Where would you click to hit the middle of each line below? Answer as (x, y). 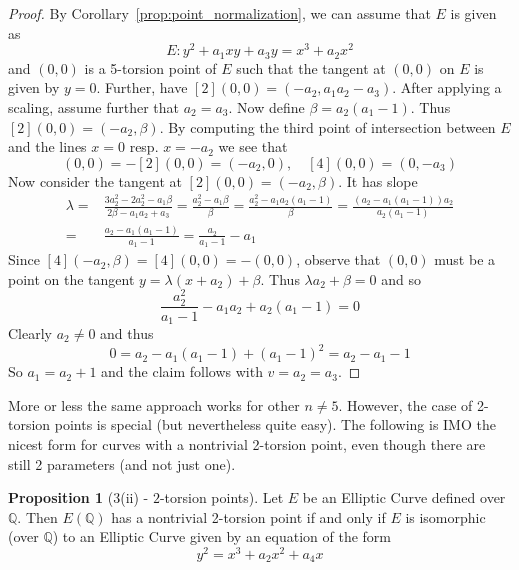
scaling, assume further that (94, 106)
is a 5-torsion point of (150, 67)
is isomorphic (445, 516)
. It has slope (378, 180)
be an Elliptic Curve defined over (404, 497)
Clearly (30, 333)
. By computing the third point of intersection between (327, 126)
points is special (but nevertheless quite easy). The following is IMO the (275, 424)
